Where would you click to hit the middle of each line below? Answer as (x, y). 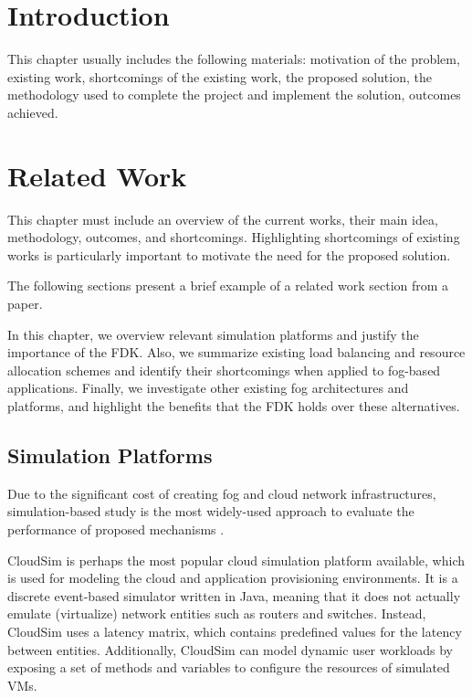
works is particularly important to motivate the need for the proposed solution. (229, 254)
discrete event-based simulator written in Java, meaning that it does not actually (234, 595)
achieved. (33, 112)
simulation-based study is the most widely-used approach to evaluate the (211, 511)
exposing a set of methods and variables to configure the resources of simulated (229, 667)
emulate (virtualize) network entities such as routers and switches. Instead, (217, 613)
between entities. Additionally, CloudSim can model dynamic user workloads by (230, 649)
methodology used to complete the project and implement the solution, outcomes (234, 95)
